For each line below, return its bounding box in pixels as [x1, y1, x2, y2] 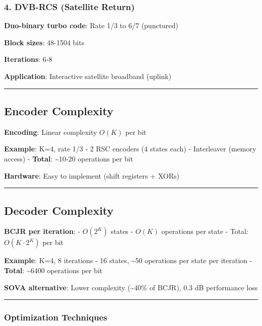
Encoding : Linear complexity [4, 126, 97, 137]
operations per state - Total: [161, 226, 249, 236]
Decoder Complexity [4, 202, 114, 218]
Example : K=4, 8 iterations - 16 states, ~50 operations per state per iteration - [4, 255, 252, 266]
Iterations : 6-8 [4, 54, 52, 64]
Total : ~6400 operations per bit [4, 265, 103, 275]
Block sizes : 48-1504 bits [4, 37, 85, 47]
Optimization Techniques [4, 311, 107, 323]
